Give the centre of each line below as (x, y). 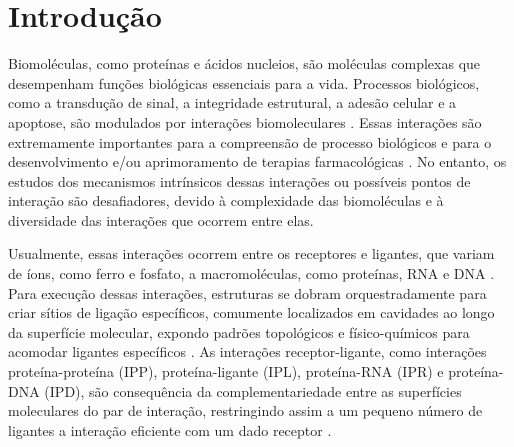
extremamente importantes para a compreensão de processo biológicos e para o (250, 141)
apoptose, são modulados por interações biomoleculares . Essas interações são (245, 121)
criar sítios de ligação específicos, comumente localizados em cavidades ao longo (251, 312)
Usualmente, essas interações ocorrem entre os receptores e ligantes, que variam (251, 253)
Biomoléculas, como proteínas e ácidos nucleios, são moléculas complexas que (244, 63)
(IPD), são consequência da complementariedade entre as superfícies (253, 390)
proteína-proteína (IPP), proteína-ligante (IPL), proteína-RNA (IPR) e (226, 371)
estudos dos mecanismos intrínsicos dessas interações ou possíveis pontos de (239, 180)
